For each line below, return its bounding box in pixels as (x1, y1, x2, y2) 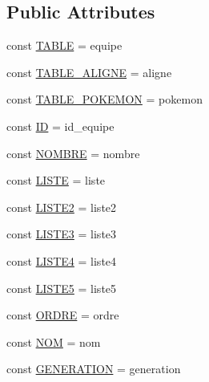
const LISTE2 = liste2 (6, 198, 117, 215)
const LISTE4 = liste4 (6, 252, 117, 269)
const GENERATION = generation (6, 360, 181, 377)
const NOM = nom (6, 333, 101, 350)
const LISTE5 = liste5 (6, 279, 117, 296)
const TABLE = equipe (6, 37, 123, 54)
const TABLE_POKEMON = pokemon (6, 91, 203, 108)
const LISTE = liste (6, 172, 106, 189)
